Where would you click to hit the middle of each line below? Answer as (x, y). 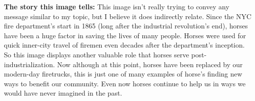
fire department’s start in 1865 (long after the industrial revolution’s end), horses (126, 26)
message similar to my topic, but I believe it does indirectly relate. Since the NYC (128, 16)
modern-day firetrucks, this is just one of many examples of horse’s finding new (123, 74)
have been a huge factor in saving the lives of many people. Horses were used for (125, 35)
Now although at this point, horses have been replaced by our (150, 64)
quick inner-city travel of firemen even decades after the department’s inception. (124, 45)
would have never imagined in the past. (63, 93)
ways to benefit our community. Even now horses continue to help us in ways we (125, 83)
